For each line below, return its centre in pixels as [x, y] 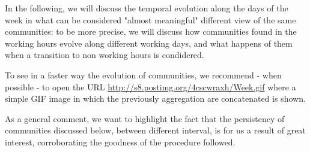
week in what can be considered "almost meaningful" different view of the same [150, 19]
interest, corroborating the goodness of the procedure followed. [120, 142]
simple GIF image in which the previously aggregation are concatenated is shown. [155, 98]
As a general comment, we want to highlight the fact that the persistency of [145, 118]
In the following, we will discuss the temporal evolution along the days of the [147, 8]
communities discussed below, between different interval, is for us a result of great [155, 130]
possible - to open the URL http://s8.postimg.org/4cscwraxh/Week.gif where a [150, 86]
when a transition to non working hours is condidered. [105, 55]
